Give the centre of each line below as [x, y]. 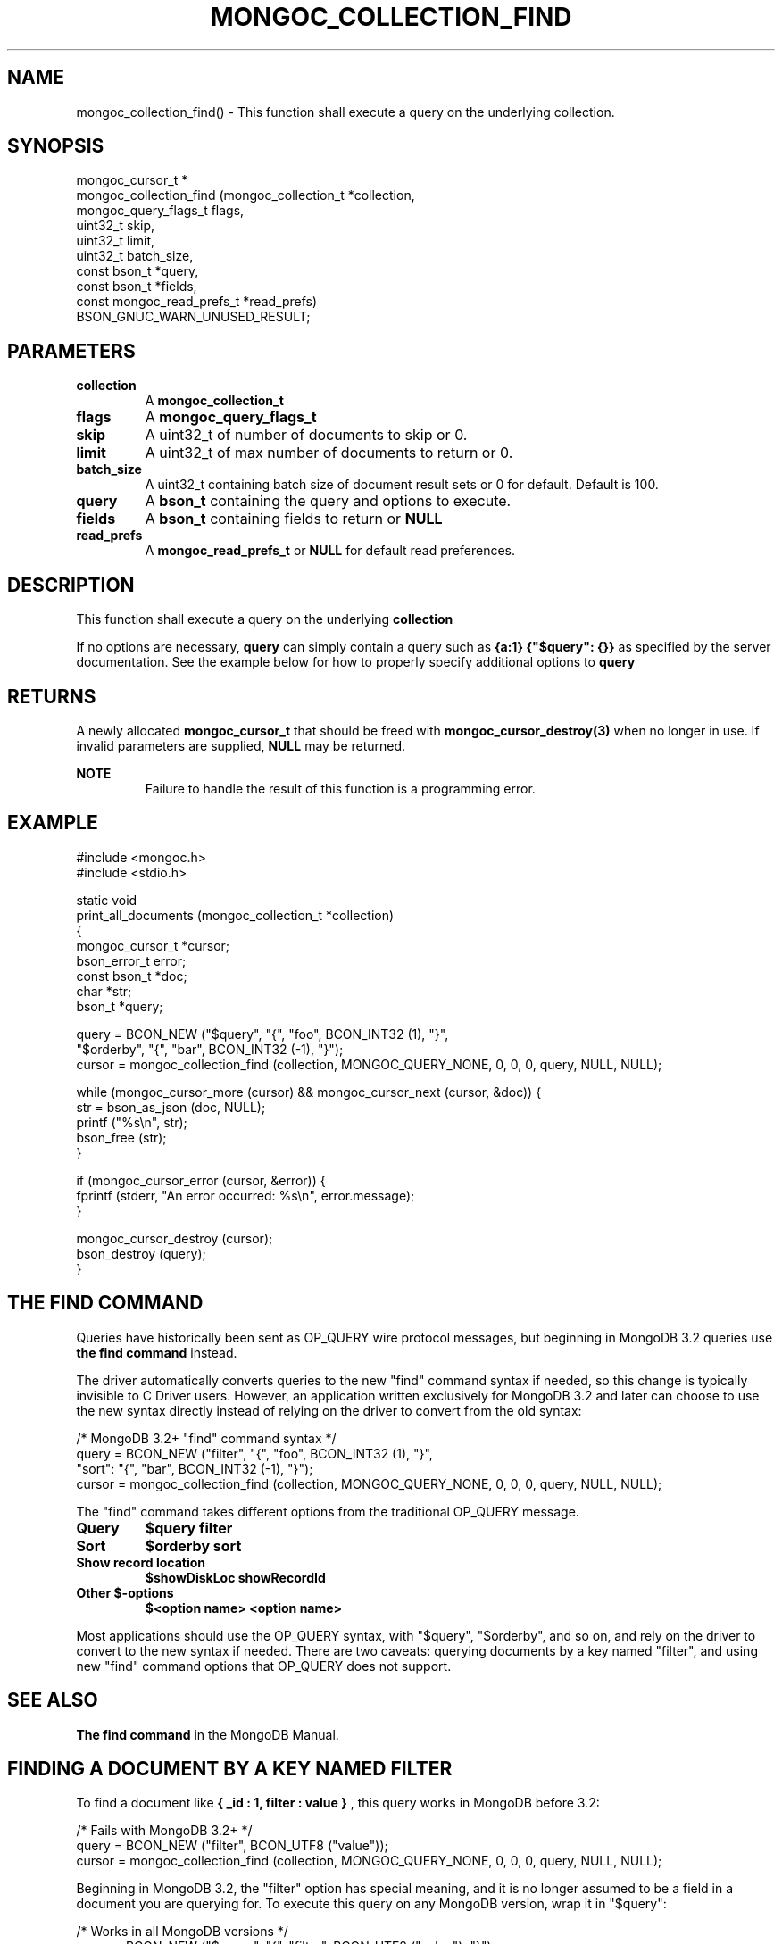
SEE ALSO [53, 1700]
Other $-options [125, 1592]
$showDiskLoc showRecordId [235, 1577]
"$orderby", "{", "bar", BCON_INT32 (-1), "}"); [210, 1049]
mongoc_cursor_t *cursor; [153, 945]
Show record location [141, 1562]
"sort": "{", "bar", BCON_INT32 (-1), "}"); [195, 1468]
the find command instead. [157, 1352]
